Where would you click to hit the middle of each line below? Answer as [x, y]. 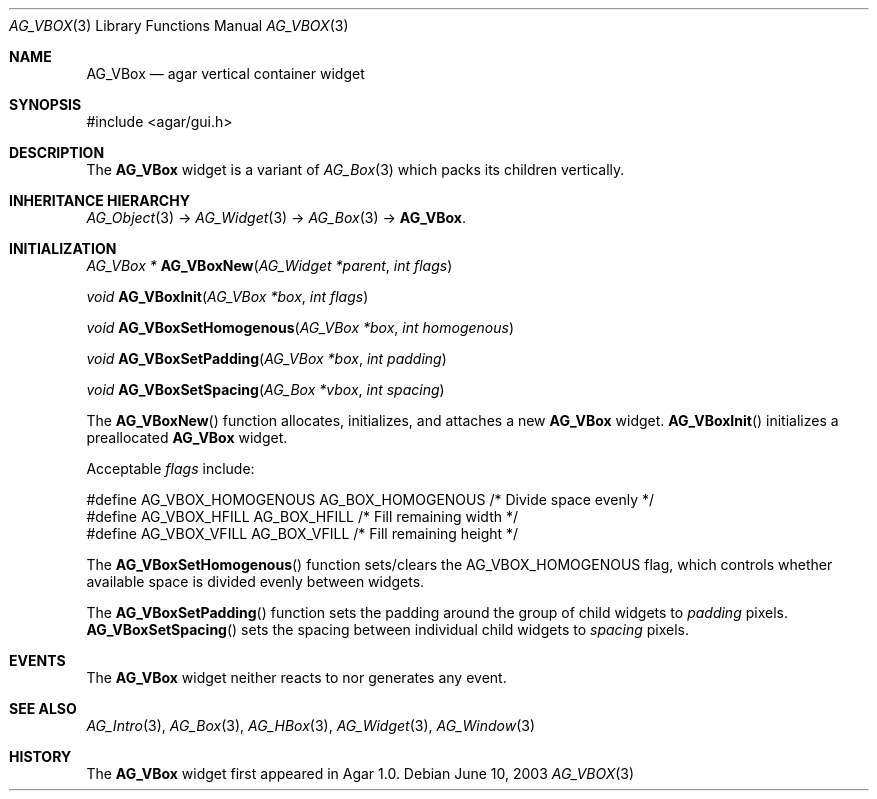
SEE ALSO [43, 708]
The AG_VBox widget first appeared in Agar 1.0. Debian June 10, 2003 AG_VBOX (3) [360, 773]
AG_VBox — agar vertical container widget [225, 73]
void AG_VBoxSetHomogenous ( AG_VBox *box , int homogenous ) [300, 327]
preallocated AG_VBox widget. [187, 437]
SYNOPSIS [45, 104]
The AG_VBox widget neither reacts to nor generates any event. [296, 677]
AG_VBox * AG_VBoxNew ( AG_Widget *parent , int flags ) [269, 265]
